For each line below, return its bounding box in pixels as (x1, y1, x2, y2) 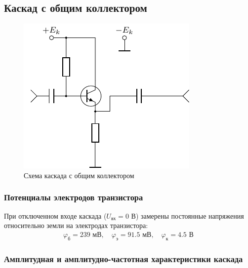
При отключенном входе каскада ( (4, 210, 107, 221)
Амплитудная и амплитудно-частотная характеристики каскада (4, 252, 243, 265)
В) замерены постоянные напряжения (131, 210, 244, 221)
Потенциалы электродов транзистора (4, 191, 143, 203)
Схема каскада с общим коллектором (24, 170, 134, 180)
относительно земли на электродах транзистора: (4, 220, 148, 230)
